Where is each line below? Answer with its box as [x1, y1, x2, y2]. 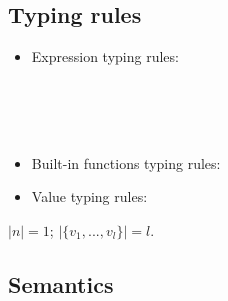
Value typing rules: [31, 186, 148, 207]
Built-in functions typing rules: [31, 152, 221, 173]
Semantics [8, 268, 114, 299]
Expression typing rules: [31, 46, 179, 67]
